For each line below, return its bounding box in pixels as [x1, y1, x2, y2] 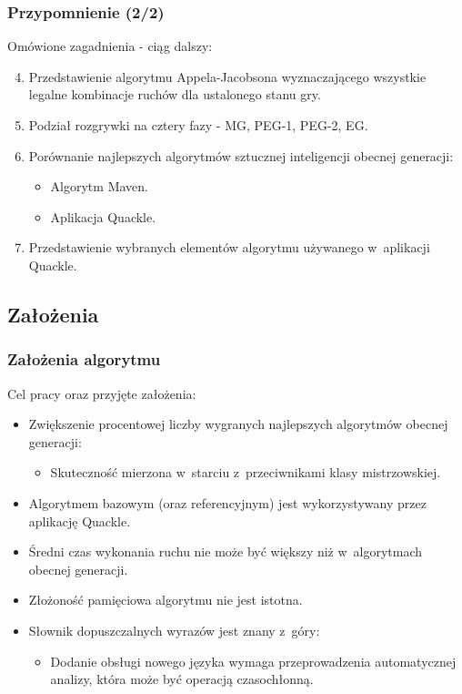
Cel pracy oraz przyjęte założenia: [7, 383, 196, 403]
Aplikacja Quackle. [50, 207, 156, 226]
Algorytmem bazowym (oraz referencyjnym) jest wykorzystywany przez [28, 493, 427, 512]
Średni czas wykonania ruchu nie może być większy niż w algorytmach [28, 542, 423, 561]
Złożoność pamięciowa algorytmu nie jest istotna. [28, 590, 303, 609]
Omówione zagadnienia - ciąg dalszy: [7, 36, 213, 56]
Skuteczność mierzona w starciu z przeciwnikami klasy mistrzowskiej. [50, 463, 441, 482]
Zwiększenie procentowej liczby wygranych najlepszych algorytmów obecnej [28, 414, 448, 434]
